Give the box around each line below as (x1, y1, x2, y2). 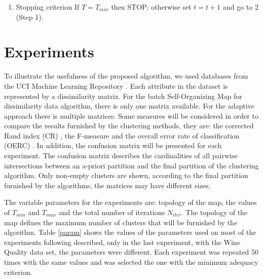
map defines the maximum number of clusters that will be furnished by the (4, 217, 238, 227)
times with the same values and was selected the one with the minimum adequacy (4, 257, 258, 267)
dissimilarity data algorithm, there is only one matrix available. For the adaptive (4, 100, 254, 111)
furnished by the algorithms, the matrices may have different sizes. (4, 180, 211, 190)
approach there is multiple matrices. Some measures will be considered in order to (4, 110, 258, 121)
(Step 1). (16, 11, 44, 22)
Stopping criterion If (16, 2, 80, 12)
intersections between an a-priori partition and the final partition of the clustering (4, 160, 259, 170)
